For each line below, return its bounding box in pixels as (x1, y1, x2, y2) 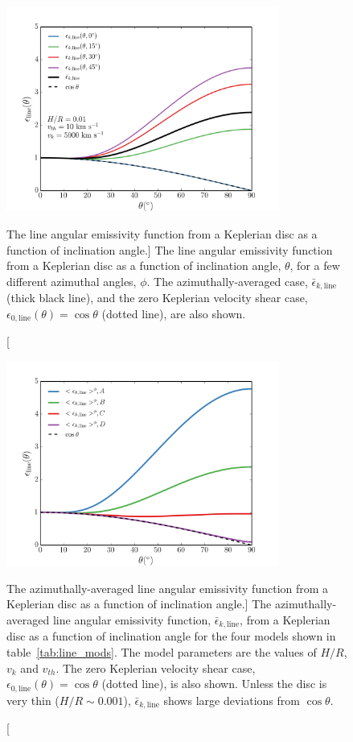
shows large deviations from (163, 691, 300, 708)
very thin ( (6, 691, 60, 708)
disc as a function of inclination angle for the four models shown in (6, 628, 336, 645)
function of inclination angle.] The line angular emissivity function (6, 241, 333, 258)
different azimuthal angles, (6, 272, 137, 289)
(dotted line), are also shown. (101, 305, 246, 321)
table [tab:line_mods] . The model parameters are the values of (6, 644, 317, 661)
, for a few (289, 257, 340, 274)
